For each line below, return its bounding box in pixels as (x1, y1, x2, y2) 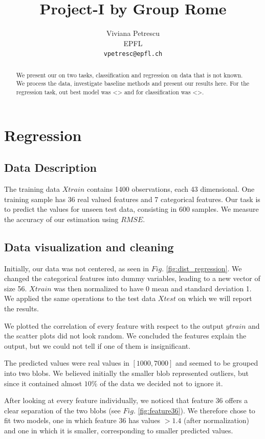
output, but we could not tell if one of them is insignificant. (4, 340, 191, 351)
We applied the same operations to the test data (4, 293, 156, 304)
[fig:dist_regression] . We (166, 263, 242, 273)
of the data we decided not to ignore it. (100, 377, 223, 388)
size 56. (4, 283, 27, 293)
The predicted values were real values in (4, 357, 129, 368)
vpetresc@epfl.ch (103, 50, 163, 58)
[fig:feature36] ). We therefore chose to (138, 405, 255, 415)
